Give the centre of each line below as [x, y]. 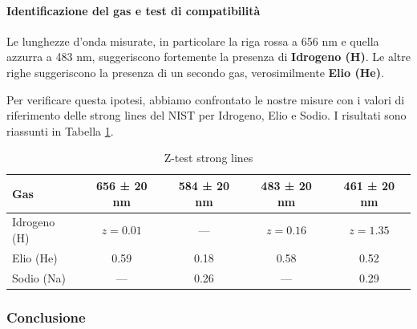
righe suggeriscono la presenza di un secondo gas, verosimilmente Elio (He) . [195, 72]
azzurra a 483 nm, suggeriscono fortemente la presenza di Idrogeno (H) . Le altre [208, 57]
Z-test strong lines [208, 158]
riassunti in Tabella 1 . [60, 130]
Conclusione [46, 317]
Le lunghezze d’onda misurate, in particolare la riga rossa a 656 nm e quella [193, 41]
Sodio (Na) [39, 277]
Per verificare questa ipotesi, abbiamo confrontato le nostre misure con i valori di [206, 99]
